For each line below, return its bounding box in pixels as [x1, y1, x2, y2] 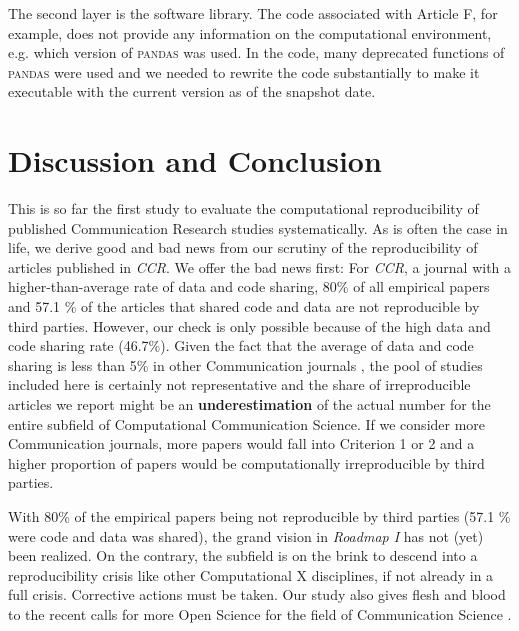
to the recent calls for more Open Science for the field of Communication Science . [8, 603, 512, 624]
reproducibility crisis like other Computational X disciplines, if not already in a [8, 564, 494, 585]
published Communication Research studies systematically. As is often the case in [8, 217, 508, 238]
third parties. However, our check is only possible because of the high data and [8, 315, 491, 336]
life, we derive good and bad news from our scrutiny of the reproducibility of [8, 237, 478, 258]
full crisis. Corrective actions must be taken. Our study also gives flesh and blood [8, 584, 506, 605]
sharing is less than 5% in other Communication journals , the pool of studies [8, 354, 483, 375]
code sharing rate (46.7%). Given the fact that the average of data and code [8, 335, 474, 356]
